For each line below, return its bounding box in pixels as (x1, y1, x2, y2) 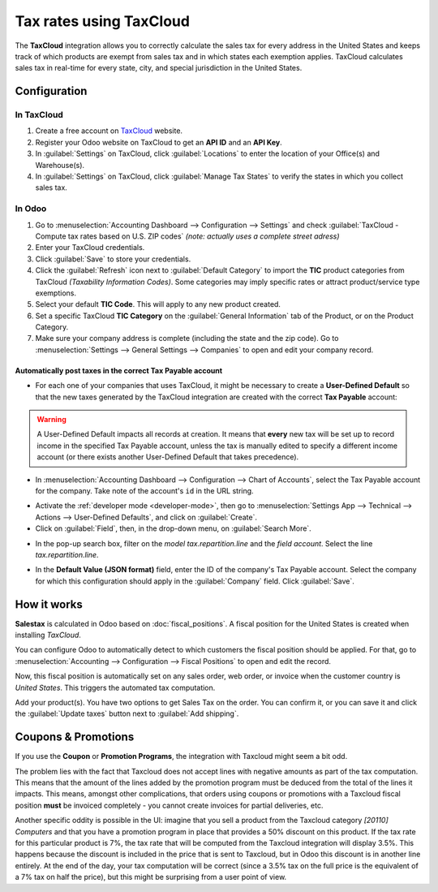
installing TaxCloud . (15, 630, 81, 640)
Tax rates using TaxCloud (15, 12, 191, 30)
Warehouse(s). (35, 160, 85, 170)
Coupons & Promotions (15, 730, 135, 744)
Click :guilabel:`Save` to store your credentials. (35, 254, 191, 264)
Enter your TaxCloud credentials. (35, 243, 145, 252)
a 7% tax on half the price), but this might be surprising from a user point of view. (15, 873, 287, 882)
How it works (15, 597, 83, 611)
